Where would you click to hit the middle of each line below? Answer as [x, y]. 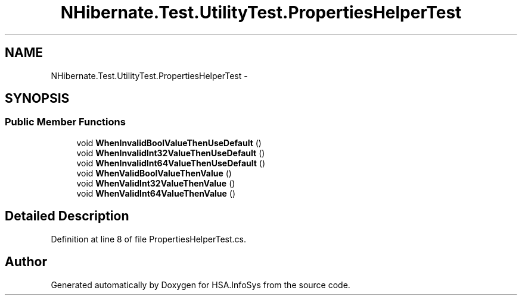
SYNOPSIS [37, 99]
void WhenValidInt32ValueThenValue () [156, 183]
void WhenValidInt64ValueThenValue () [156, 193]
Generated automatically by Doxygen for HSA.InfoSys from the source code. [201, 285]
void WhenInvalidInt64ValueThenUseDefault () [171, 163]
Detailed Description [67, 216]
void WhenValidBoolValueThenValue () [154, 173]
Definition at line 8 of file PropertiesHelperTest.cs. [148, 239]
